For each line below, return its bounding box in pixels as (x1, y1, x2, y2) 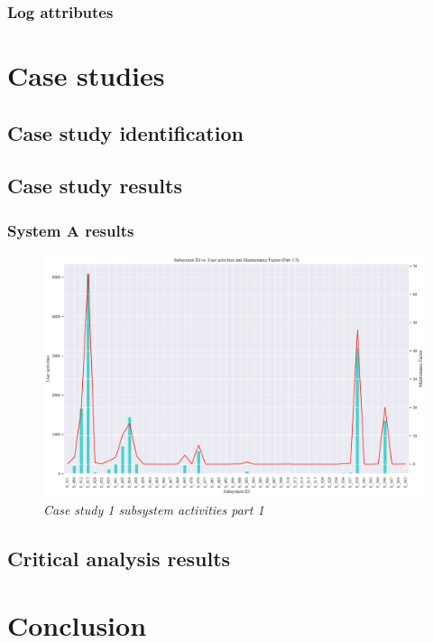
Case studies (7, 57, 165, 94)
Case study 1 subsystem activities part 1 (43, 500, 264, 519)
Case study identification (7, 118, 244, 146)
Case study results (7, 172, 182, 200)
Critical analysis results (7, 545, 231, 573)
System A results (7, 219, 134, 241)
